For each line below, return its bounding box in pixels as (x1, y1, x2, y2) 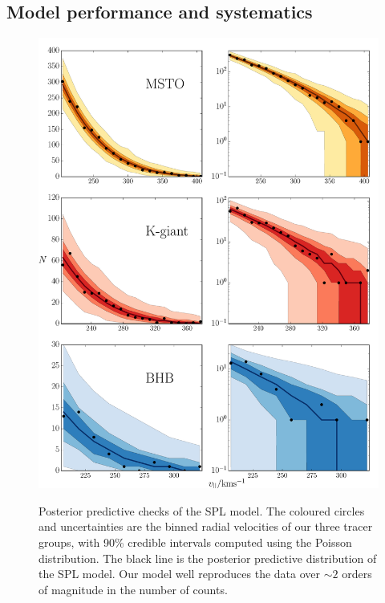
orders (342, 565, 372, 582)
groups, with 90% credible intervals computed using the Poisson (38, 533, 352, 550)
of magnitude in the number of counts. (38, 581, 228, 597)
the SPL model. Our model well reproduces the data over (38, 565, 321, 582)
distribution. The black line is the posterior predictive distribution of (38, 549, 377, 566)
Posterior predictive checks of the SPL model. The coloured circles (38, 502, 365, 519)
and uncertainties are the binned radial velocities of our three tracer (38, 518, 373, 535)
